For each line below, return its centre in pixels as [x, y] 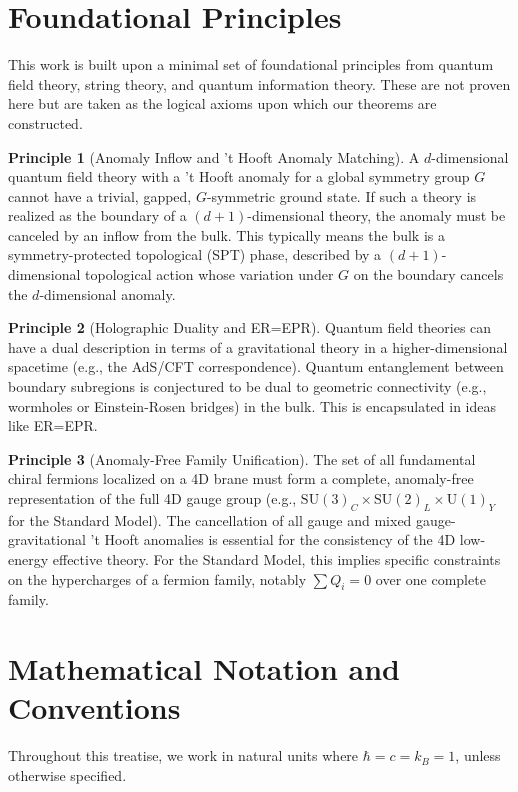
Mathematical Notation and [204, 668]
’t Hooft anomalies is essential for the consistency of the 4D [273, 539]
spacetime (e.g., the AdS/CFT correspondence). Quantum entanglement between [256, 366]
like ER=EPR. [53, 425]
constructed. [45, 122]
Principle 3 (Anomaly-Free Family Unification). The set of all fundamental [242, 458]
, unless [478, 755]
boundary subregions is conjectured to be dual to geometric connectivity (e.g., [247, 386]
